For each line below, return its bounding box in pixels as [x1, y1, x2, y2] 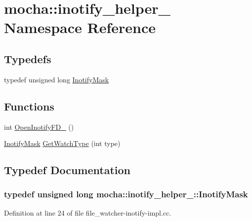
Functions [4, 98, 54, 113]
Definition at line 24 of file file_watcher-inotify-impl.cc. [4, 207, 171, 218]
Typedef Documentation [4, 162, 130, 178]
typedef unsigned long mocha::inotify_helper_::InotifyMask [4, 188, 248, 200]
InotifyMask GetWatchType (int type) [4, 138, 121, 148]
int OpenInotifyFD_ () [4, 121, 74, 132]
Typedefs [4, 51, 51, 66]
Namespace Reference [4, 17, 156, 37]
